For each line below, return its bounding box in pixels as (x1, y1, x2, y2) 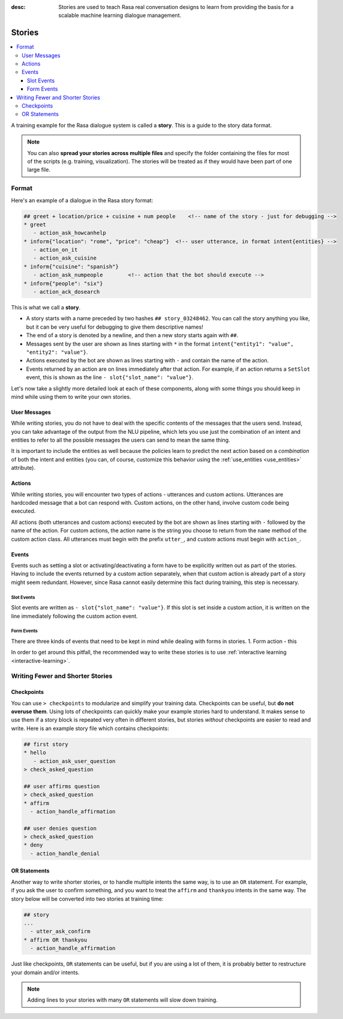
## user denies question (23, 825, 97, 832)
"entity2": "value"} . (26, 348, 88, 356)
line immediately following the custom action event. (11, 612, 138, 619)
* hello (23, 749, 46, 756)
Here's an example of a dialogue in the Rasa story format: (11, 196, 154, 204)
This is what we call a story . (11, 304, 81, 311)
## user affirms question (23, 783, 100, 789)
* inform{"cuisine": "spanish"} (23, 263, 119, 270)
